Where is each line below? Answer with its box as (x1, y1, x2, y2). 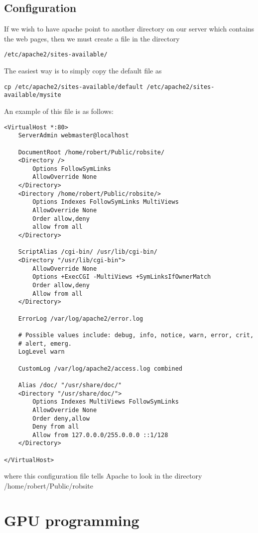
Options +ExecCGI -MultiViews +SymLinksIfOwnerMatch (32, 273, 211, 281)
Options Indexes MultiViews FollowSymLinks (32, 398, 179, 406)
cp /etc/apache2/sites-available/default (4, 83, 143, 90)
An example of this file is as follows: (4, 105, 114, 116)
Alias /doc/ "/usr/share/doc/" (18, 381, 122, 389)
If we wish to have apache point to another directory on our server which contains (4, 23, 255, 34)
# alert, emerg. (18, 340, 72, 347)
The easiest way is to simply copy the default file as (4, 65, 162, 76)
